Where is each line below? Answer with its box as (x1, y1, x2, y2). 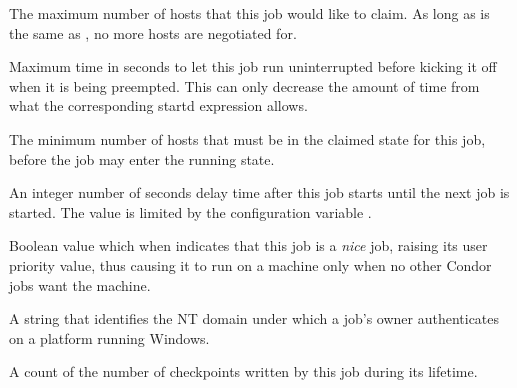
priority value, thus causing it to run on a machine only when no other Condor (9, 254, 492, 275)
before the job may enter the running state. (9, 148, 275, 169)
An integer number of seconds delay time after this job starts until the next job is (9, 182, 510, 203)
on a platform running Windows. (9, 327, 210, 348)
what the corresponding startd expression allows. (9, 95, 308, 116)
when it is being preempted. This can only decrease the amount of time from (9, 75, 480, 96)
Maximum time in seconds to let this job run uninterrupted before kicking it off (9, 56, 497, 77)
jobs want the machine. (9, 274, 151, 295)
